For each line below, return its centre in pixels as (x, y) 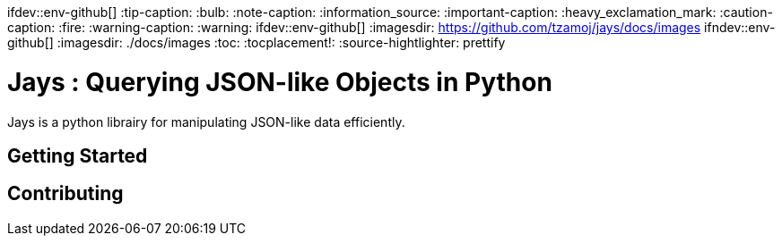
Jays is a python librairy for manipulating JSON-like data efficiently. (206, 121)
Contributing (65, 194)
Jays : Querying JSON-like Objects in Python (280, 82)
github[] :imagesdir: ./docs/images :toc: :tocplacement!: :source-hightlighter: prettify (256, 42)
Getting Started (78, 155)
